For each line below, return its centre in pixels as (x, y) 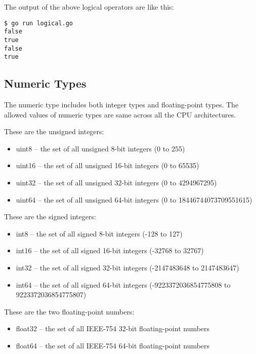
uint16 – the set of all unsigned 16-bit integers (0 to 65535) (108, 165)
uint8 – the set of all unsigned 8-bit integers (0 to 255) (100, 148)
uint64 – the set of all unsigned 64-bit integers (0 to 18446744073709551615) (134, 199)
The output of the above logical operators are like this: (89, 7)
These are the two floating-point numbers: (69, 311)
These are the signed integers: (50, 217)
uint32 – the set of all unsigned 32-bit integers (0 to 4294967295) (116, 183)
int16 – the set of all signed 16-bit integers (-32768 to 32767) (110, 250)
